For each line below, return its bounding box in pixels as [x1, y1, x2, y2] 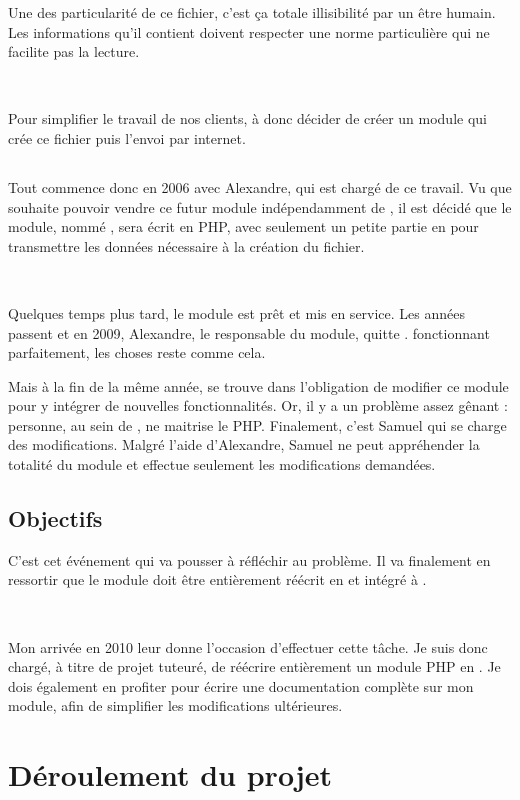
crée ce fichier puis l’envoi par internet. [8, 127, 246, 148]
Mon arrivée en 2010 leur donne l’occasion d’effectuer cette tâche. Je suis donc [8, 636, 488, 657]
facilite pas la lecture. [8, 41, 140, 62]
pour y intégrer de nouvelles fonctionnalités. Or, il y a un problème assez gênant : [8, 395, 508, 416]
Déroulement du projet [8, 754, 332, 795]
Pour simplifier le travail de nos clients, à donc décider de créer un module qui [8, 108, 487, 129]
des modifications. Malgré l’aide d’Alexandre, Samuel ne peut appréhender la [8, 434, 480, 455]
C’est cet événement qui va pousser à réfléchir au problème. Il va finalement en [8, 549, 491, 570]
